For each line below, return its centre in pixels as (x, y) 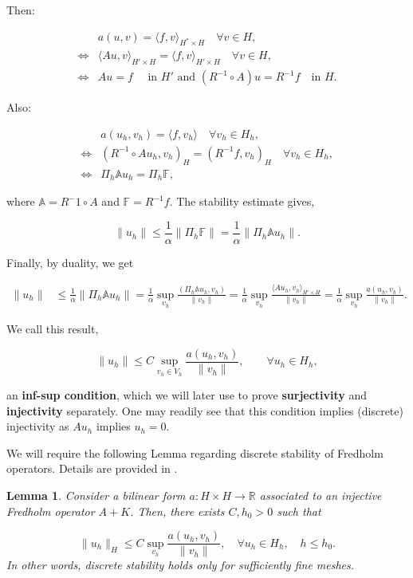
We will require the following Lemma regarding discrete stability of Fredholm (195, 452)
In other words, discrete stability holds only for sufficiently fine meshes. (181, 565)
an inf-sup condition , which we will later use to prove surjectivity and (187, 395)
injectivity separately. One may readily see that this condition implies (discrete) (205, 410)
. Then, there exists (177, 511)
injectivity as (38, 426)
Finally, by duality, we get (70, 262)
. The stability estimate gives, (242, 201)
